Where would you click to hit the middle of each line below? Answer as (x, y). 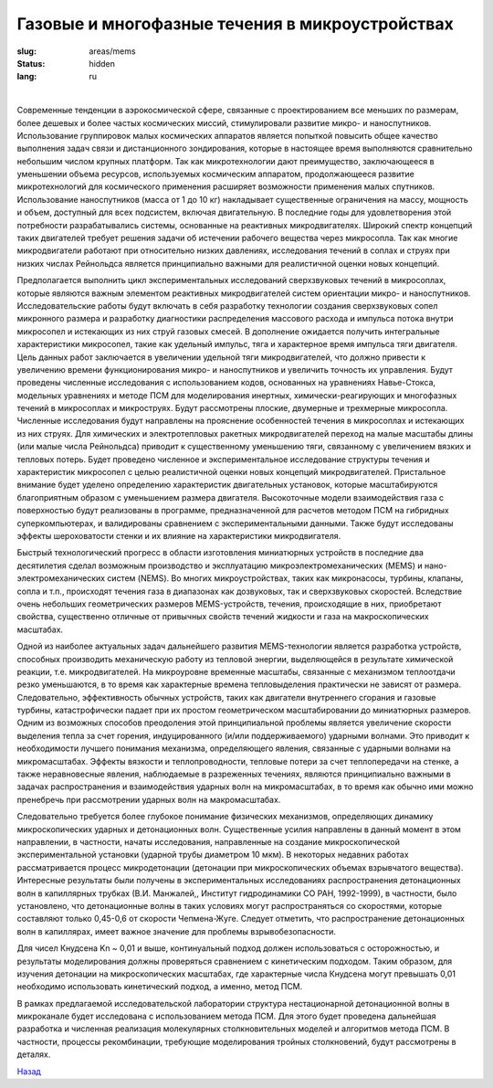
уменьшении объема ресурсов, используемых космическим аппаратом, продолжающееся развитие (215, 174)
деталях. (34, 1054)
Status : (31, 63)
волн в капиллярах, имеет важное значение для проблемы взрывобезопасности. (177, 931)
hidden (102, 63)
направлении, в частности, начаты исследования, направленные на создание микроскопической (209, 841)
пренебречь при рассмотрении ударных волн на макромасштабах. (149, 799)
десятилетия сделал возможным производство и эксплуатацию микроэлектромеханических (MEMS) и (220, 565)
